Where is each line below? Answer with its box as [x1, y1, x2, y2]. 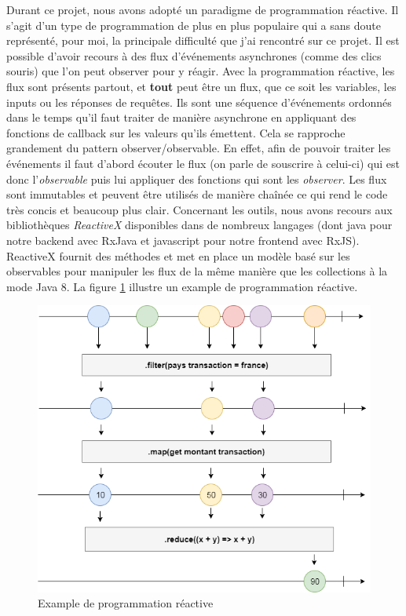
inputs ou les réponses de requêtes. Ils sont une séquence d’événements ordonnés [6, 93, 392, 110]
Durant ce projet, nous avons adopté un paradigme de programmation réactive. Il [6, 2, 399, 17]
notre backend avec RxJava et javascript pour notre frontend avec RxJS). [6, 231, 360, 248]
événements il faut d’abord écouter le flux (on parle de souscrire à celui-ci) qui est [6, 155, 400, 171]
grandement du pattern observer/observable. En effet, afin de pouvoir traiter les [6, 140, 391, 156]
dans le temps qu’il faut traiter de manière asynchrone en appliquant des [6, 109, 357, 126]
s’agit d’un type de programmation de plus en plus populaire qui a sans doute [6, 16, 381, 33]
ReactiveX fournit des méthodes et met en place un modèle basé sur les [6, 247, 350, 264]
